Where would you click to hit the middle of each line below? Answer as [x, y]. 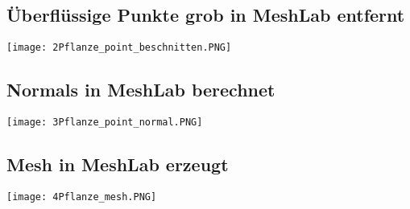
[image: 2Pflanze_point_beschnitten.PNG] [119, 48]
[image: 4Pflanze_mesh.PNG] [82, 197]
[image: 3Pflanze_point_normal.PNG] [105, 123]
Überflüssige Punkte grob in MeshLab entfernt [206, 15]
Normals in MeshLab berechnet [141, 90]
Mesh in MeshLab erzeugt [118, 164]
